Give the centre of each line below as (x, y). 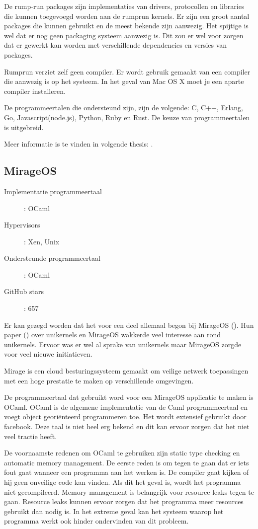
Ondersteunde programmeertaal (52, 258)
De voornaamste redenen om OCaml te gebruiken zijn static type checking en (122, 453)
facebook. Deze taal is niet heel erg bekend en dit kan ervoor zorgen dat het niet (127, 426)
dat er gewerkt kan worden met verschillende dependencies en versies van (116, 45)
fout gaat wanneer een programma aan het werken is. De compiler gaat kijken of (127, 472)
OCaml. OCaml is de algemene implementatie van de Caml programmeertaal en (126, 407)
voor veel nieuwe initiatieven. (48, 354)
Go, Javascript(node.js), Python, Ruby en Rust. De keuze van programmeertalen (127, 117)
